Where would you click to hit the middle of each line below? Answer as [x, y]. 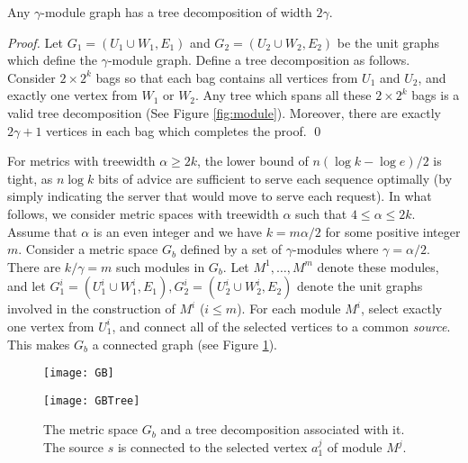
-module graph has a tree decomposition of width [176, 12]
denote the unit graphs [360, 286]
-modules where [336, 249]
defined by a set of [231, 249]
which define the [52, 60]
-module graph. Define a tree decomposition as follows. [259, 60]
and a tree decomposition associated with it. [283, 429]
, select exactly [401, 309]
